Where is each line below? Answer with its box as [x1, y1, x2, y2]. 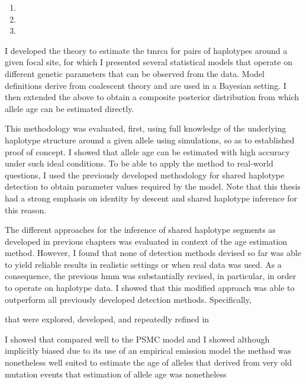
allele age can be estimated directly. [5, 102, 134, 114]
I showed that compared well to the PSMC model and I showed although [5, 332, 270, 345]
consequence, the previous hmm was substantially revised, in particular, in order [5, 270, 297, 282]
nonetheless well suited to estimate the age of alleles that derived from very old [5, 356, 292, 369]
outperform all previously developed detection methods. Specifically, [5, 293, 252, 305]
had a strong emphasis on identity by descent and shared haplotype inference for [5, 191, 298, 204]
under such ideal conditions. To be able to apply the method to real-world [5, 157, 273, 169]
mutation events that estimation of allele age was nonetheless [5, 367, 227, 380]
